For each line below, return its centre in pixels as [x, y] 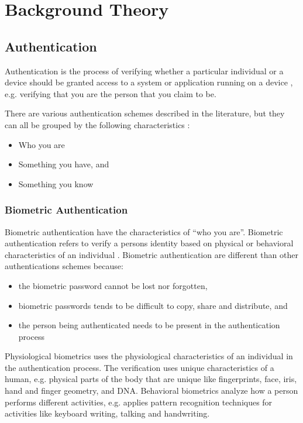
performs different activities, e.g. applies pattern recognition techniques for [139, 402]
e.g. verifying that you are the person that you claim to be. [111, 93]
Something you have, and [64, 164]
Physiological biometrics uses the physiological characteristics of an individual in [149, 356]
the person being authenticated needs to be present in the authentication [149, 325]
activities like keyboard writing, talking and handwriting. [107, 413]
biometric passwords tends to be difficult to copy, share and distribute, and [153, 305]
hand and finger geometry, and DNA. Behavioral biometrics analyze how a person [151, 391]
